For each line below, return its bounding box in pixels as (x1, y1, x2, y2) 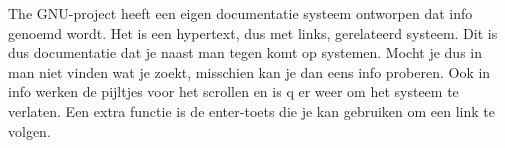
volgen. (8, 120, 51, 141)
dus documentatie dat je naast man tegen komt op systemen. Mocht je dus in (8, 42, 483, 63)
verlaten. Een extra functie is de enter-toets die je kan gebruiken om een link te (8, 100, 495, 121)
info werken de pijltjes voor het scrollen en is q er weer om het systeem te (8, 81, 459, 102)
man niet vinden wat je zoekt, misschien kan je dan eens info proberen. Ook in (8, 61, 491, 82)
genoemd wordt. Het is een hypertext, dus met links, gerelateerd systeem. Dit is (8, 22, 498, 43)
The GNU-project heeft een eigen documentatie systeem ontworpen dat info (8, 3, 473, 23)
